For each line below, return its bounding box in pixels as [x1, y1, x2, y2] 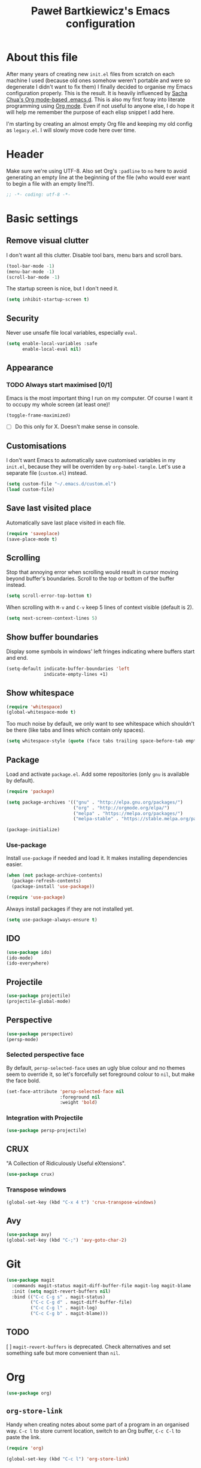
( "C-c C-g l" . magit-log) [30, 1305, 98, 1311]
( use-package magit [6, 1277, 55, 1283]
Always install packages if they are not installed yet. [6, 905, 134, 912]
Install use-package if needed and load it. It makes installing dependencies [6, 854, 188, 862]
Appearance [6, 363, 54, 373]
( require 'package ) [6, 788, 55, 794]
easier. [6, 861, 23, 868]
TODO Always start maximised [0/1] [6, 381, 112, 389]
